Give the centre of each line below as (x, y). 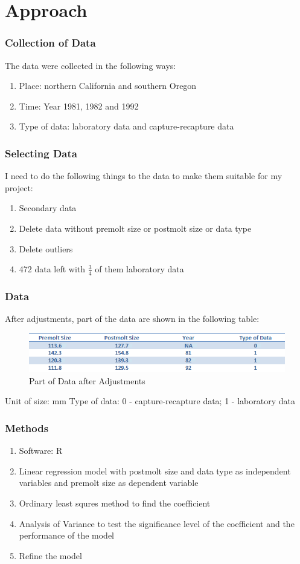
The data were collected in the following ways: (91, 65)
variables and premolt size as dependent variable (109, 483)
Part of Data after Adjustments (87, 380)
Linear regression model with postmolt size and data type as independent (155, 471)
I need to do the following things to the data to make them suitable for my (144, 176)
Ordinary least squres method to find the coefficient (115, 503)
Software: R (41, 451)
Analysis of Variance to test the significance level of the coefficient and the (157, 523)
